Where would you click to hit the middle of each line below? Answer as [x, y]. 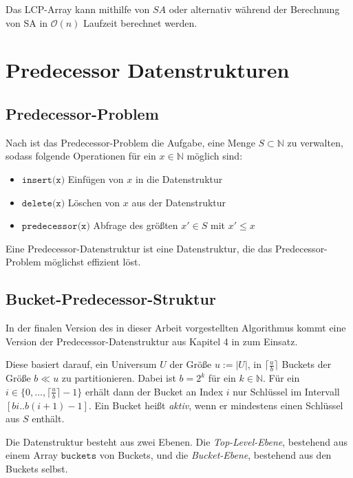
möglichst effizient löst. [93, 262]
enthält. [48, 419]
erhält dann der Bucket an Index [154, 391]
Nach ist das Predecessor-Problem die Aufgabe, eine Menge [130, 142]
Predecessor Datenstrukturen [148, 70]
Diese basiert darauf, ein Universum [81, 364]
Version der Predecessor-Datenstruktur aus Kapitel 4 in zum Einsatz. [152, 341]
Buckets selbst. [37, 468]
